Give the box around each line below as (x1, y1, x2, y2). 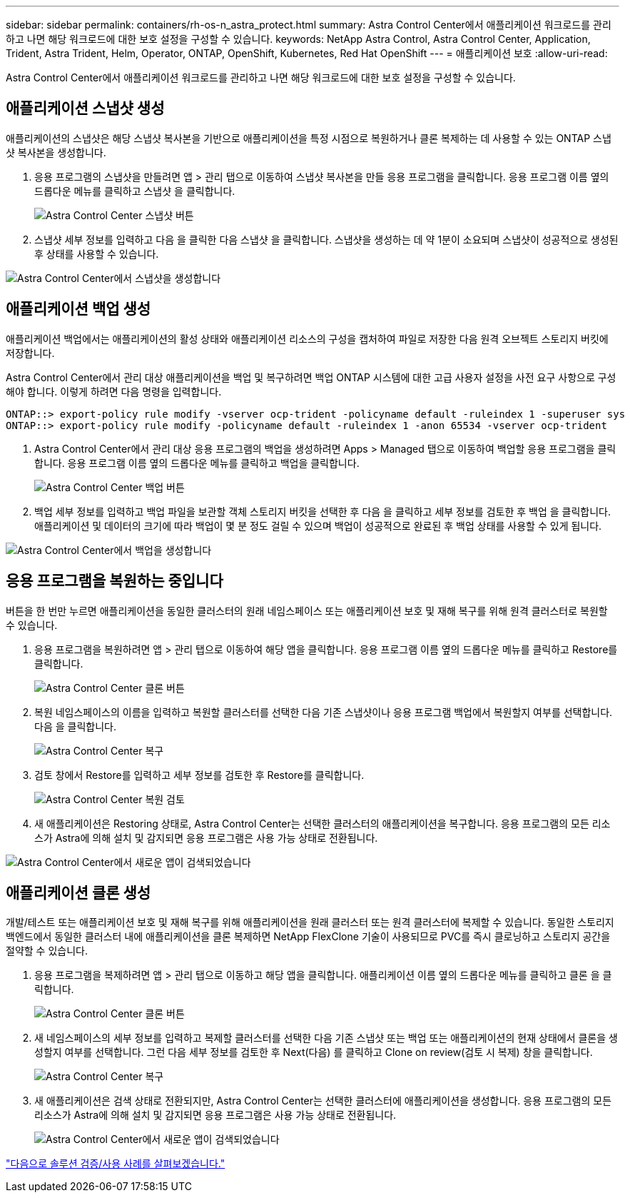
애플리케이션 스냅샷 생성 (6, 99, 165, 118)
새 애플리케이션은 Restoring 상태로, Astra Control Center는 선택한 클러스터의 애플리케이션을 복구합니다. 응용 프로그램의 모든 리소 (34, 817, 611, 830)
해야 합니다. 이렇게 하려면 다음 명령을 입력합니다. (6, 385, 222, 398)
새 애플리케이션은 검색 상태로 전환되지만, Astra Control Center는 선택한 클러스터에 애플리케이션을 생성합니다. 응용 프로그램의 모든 (34, 1094, 612, 1107)
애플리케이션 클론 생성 (6, 883, 151, 902)
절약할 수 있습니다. (6, 945, 88, 957)
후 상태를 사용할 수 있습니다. (34, 247, 159, 260)
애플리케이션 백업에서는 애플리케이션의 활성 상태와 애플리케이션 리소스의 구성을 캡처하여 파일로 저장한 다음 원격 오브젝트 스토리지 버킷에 (6, 332, 609, 345)
